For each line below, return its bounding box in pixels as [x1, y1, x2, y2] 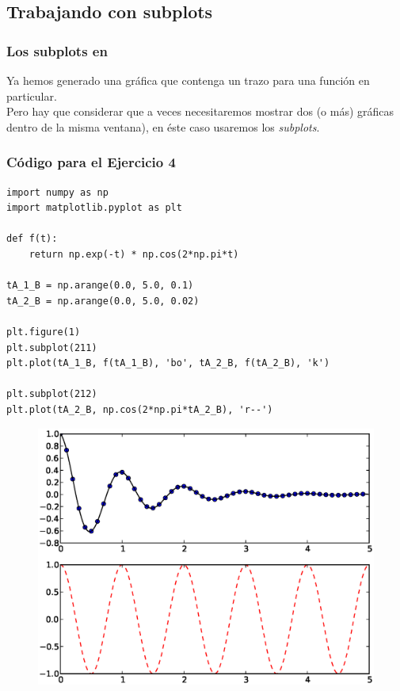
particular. [6, 87, 57, 104]
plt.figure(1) [6, 326, 81, 338]
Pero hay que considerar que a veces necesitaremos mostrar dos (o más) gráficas [6, 103, 394, 120]
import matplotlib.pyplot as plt [6, 202, 182, 214]
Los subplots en [6, 40, 108, 60]
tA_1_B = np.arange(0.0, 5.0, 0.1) [6, 280, 194, 292]
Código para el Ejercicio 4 [6, 152, 176, 172]
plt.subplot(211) [6, 342, 97, 353]
